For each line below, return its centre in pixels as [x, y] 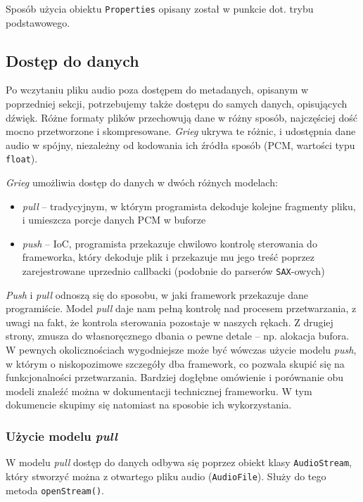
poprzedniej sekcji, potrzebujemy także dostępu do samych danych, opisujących [177, 104]
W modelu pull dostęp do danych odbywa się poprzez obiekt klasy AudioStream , [179, 462]
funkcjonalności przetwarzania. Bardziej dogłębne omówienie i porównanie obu [174, 377]
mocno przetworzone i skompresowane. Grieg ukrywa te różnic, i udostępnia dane [181, 131]
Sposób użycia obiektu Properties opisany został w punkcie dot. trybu [160, 8]
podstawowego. [38, 22]
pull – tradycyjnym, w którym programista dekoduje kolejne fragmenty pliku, [189, 206]
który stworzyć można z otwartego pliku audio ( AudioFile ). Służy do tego [166, 476]
